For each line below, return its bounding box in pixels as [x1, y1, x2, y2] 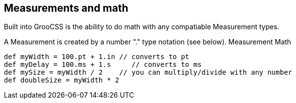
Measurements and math [4, 2, 128, 14]
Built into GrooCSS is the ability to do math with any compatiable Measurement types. [4, 22, 279, 31]
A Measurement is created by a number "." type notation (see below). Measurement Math [4, 38, 291, 46]
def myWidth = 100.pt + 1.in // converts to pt [4, 53, 190, 61]
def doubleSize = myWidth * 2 [4, 76, 120, 84]
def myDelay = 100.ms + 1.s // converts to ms [4, 61, 202, 69]
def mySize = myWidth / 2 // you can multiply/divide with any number [4, 68, 293, 77]
